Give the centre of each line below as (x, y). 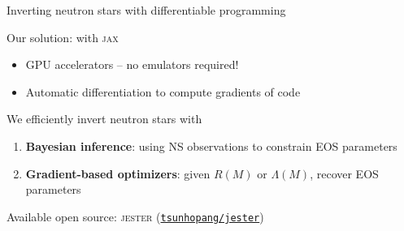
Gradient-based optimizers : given (118, 173)
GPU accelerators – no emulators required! (132, 64)
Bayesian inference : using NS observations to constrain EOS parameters (211, 145)
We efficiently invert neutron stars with (104, 119)
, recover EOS (344, 173)
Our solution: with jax (63, 37)
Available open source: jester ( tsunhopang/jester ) (135, 216)
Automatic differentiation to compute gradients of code (163, 91)
